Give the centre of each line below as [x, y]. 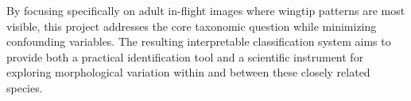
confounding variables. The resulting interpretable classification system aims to [199, 41]
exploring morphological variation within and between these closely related [188, 72]
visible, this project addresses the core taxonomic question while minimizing [192, 26]
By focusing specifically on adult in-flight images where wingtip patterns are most [206, 10]
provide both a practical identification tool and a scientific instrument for [185, 56]
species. [25, 87]
